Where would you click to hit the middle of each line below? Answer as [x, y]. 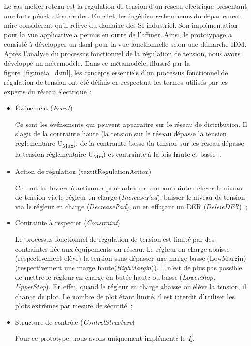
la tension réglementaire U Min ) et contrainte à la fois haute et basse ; [118, 154]
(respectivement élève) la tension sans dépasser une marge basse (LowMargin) [131, 258]
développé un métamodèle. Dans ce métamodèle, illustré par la [97, 63]
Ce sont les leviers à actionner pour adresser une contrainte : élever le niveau [129, 187]
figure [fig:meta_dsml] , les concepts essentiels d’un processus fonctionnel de [116, 72]
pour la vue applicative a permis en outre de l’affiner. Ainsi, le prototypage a [118, 34]
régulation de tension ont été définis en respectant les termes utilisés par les [116, 82]
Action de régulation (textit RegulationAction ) [83, 171]
